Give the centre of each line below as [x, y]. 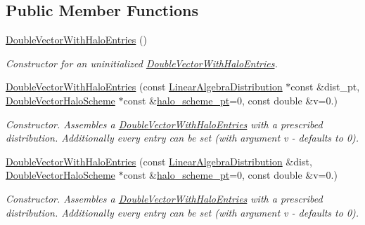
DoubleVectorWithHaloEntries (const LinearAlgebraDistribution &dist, [159, 161]
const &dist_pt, [325, 87]
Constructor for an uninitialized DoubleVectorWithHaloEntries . [142, 63]
